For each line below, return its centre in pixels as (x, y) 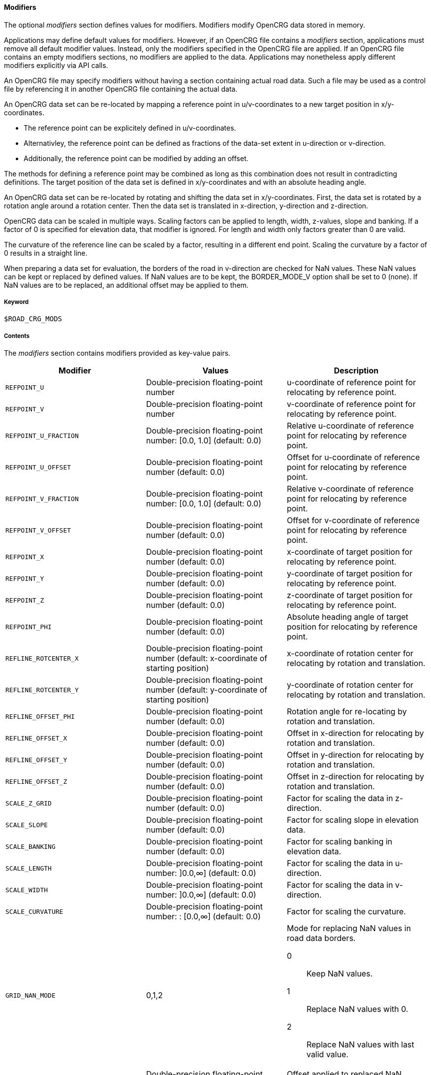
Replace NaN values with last (360, 1045)
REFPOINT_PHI (29, 627)
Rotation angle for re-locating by (347, 712)
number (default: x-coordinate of (207, 658)
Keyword (16, 302)
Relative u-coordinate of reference (350, 426)
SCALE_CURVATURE (34, 911)
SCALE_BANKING (31, 846)
